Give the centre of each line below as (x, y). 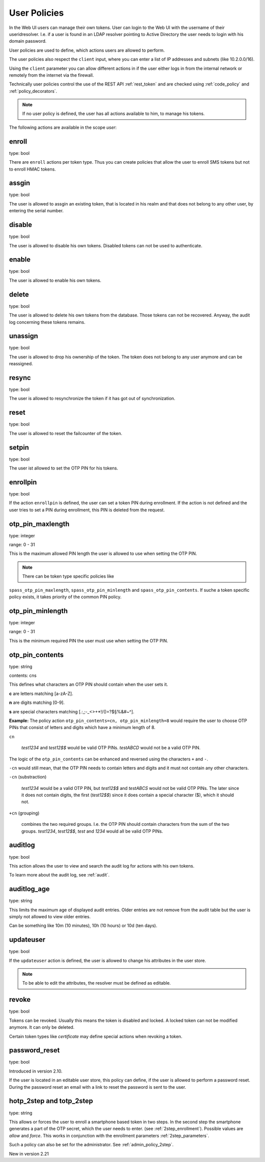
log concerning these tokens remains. (47, 322)
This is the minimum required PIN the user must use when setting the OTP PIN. (89, 640)
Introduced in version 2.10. (36, 1071)
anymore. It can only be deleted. (42, 1027)
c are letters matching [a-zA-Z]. (41, 694)
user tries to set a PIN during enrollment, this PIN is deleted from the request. (87, 510)
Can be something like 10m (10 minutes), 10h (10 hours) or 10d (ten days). (83, 926)
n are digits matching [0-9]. (37, 702)
